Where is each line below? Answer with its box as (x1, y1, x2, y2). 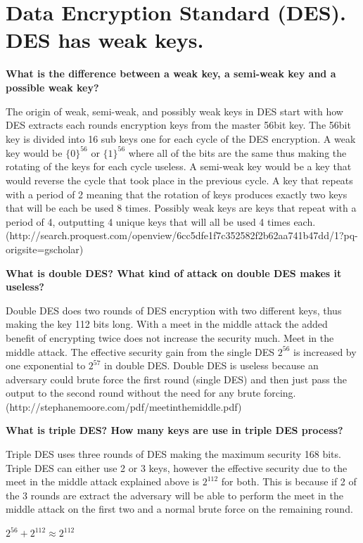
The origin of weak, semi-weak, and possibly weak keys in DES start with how (6, 103, 343, 118)
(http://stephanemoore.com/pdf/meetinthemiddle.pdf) (6, 399, 242, 414)
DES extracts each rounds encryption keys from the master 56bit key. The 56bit (6, 117, 351, 132)
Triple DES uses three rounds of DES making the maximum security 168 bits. (6, 447, 341, 461)
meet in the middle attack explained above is (6, 474, 200, 489)
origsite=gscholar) (6, 241, 84, 256)
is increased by (293, 344, 357, 359)
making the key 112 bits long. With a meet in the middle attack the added (6, 317, 328, 331)
